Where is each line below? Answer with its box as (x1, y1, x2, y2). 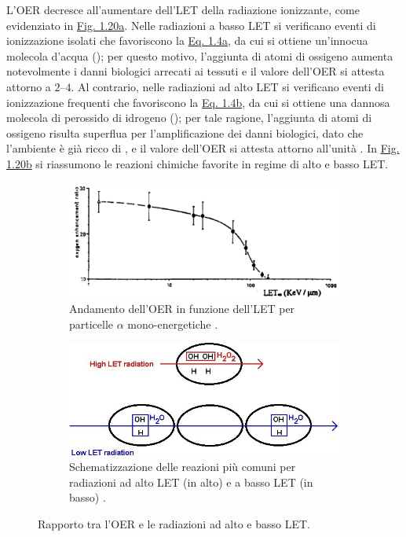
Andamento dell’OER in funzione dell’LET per (69, 300, 295, 316)
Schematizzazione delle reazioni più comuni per (69, 458, 296, 475)
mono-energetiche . (127, 315, 218, 332)
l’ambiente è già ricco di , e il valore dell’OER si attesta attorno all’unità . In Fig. (6, 140, 400, 156)
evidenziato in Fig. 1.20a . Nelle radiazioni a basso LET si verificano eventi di (6, 17, 376, 33)
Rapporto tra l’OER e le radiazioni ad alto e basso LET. (38, 515, 310, 531)
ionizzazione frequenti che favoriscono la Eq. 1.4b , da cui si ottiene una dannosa (6, 94, 390, 110)
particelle (69, 315, 114, 332)
